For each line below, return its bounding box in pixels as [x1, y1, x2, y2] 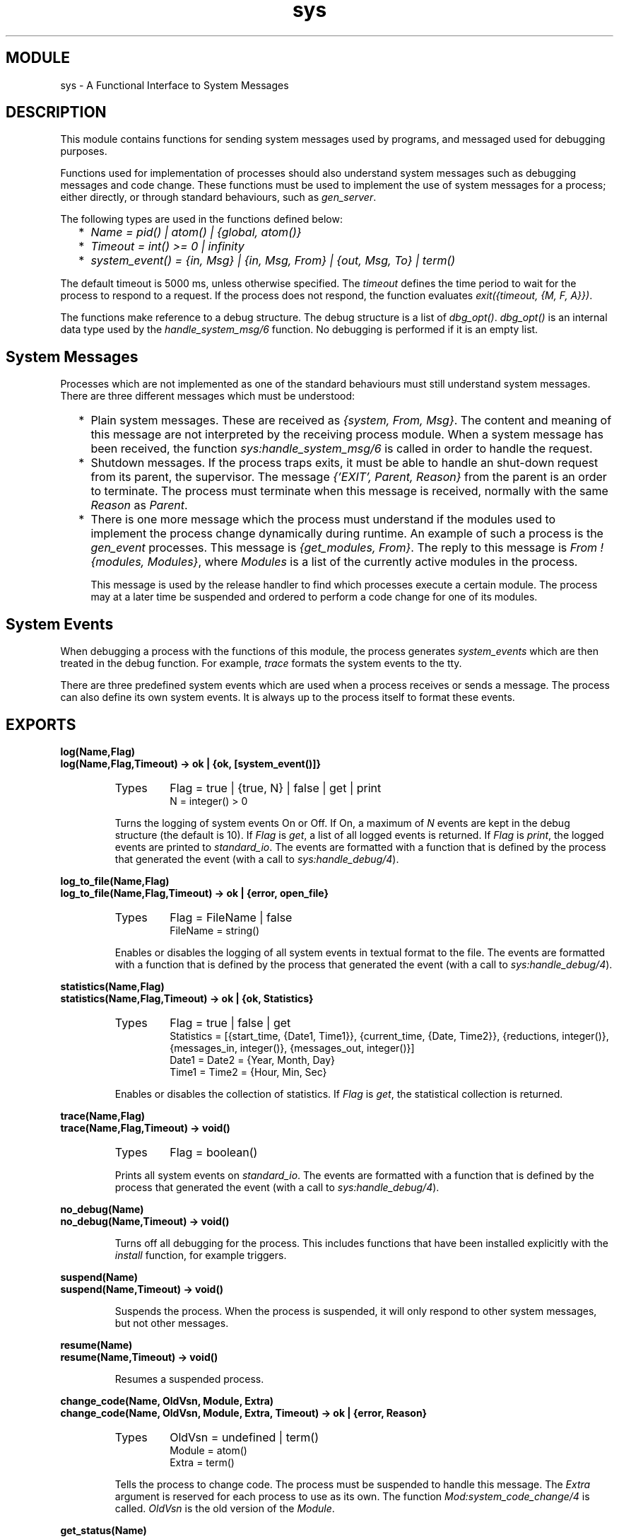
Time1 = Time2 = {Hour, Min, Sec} [170, 1065, 327, 1078]
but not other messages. [114, 1316, 229, 1329]
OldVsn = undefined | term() [170, 1429, 319, 1444]
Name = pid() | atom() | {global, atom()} [90, 225, 302, 240]
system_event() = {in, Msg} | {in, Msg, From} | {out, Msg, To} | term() [90, 253, 456, 268]
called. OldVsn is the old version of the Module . [114, 1502, 335, 1514]
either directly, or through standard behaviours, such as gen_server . [60, 191, 377, 204]
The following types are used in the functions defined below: [60, 213, 343, 226]
